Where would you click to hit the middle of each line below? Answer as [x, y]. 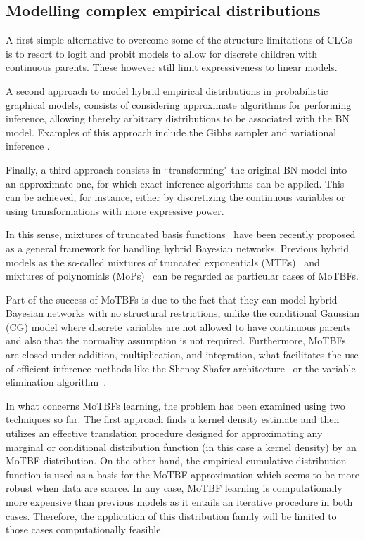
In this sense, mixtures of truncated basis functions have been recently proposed [181, 234]
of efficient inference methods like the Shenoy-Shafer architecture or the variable [181, 368]
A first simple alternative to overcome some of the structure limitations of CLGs [179, 40]
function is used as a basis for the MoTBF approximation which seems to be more [183, 474]
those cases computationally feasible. [85, 529]
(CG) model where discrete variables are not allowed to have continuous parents [178, 326]
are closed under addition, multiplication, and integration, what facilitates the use [182, 354]
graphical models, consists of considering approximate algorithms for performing [179, 104]
